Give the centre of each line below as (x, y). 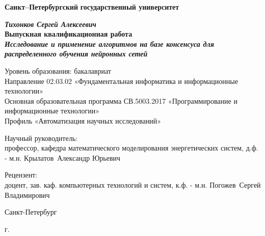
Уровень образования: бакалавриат (58, 70)
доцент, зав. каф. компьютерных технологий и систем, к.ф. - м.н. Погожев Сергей (133, 184)
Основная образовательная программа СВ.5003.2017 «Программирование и (121, 100)
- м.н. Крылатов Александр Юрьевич (63, 157)
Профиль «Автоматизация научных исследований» (83, 120)
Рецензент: (21, 175)
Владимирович (27, 195)
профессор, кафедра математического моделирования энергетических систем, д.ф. (131, 148)
